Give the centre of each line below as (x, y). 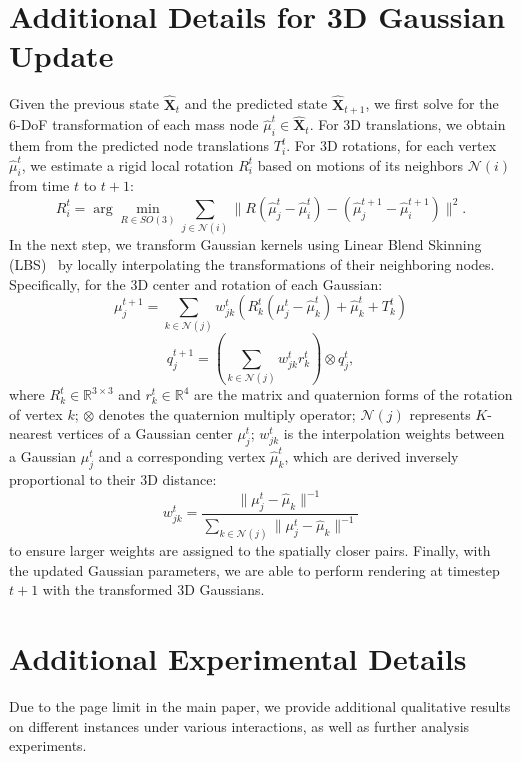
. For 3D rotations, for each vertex (391, 145)
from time (39, 185)
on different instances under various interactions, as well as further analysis (239, 725)
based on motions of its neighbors (360, 164)
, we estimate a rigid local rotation (127, 164)
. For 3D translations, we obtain (407, 124)
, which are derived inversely (371, 456)
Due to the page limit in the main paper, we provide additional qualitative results (260, 705)
